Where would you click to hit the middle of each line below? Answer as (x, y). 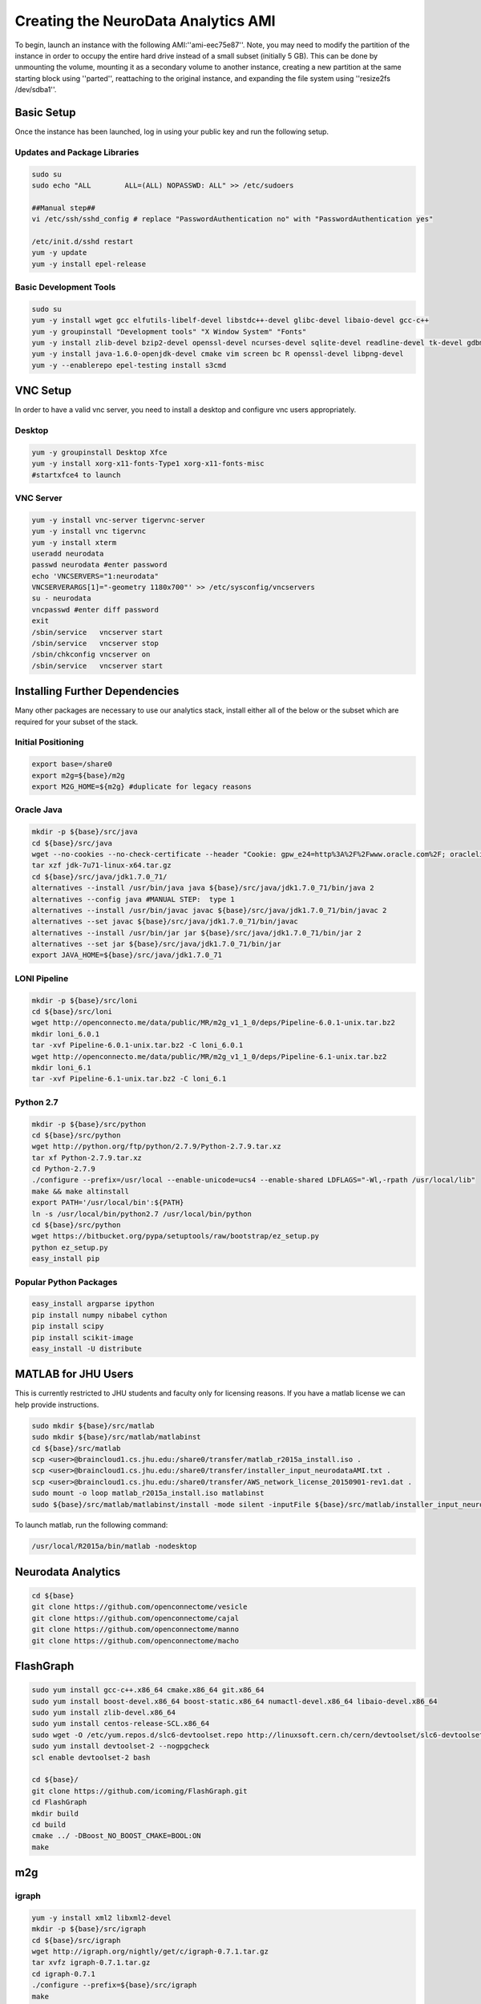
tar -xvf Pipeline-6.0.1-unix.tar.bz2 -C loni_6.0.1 (137, 1045)
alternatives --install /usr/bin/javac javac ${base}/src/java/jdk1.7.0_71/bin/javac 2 (209, 910)
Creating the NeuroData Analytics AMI (145, 21)
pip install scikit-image (83, 1337)
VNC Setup (43, 391)
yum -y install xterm (74, 542)
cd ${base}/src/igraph (76, 1940)
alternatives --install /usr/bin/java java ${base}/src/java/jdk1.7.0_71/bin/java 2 (203, 888)
